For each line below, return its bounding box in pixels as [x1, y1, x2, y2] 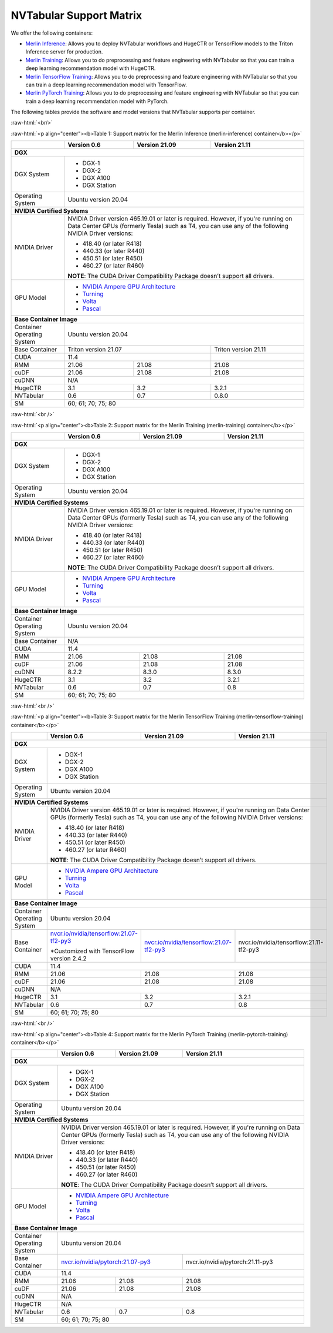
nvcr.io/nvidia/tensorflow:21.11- [238, 938, 324, 946]
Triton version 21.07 [67, 346, 123, 354]
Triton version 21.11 [214, 346, 266, 354]
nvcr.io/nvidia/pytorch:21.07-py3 [61, 1258, 151, 1266]
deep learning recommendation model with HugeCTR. [25, 65, 156, 72]
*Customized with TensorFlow [50, 947, 135, 955]
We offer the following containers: [11, 29, 93, 36]
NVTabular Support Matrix [11, 9, 142, 22]
